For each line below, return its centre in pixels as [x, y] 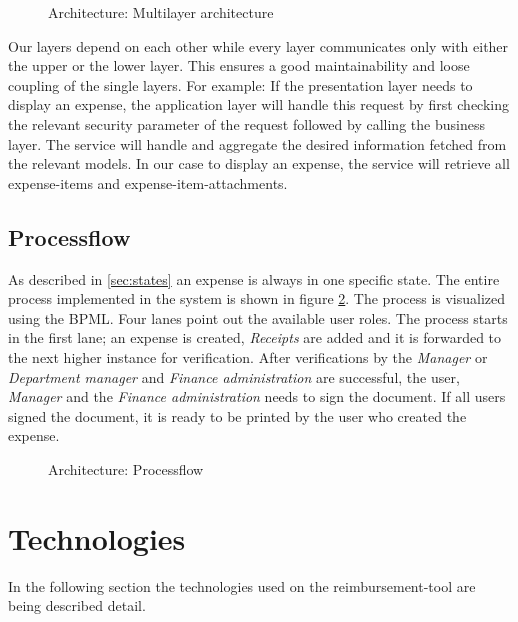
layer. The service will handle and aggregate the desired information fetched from [257, 143]
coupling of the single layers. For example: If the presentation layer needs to [240, 84]
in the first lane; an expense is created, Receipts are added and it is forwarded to [255, 337]
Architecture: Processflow [126, 468]
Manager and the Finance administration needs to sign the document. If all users [257, 396]
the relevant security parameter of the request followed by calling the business [246, 123]
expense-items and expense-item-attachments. [148, 182]
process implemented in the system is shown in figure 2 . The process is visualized [257, 298]
